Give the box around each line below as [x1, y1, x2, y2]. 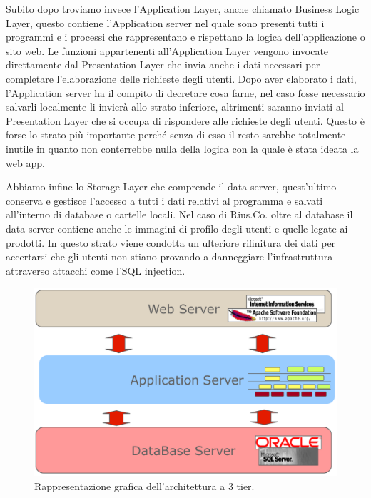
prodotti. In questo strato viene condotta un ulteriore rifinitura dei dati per [6, 235, 336, 250]
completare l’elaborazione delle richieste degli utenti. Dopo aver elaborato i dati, [6, 71, 357, 86]
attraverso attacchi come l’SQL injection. [6, 263, 185, 278]
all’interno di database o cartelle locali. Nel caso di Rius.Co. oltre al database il [6, 207, 353, 222]
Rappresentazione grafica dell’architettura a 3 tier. [34, 479, 255, 494]
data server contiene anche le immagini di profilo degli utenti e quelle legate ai [6, 220, 348, 235]
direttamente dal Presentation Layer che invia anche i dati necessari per [6, 57, 320, 72]
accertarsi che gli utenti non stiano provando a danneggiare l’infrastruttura [6, 249, 333, 264]
